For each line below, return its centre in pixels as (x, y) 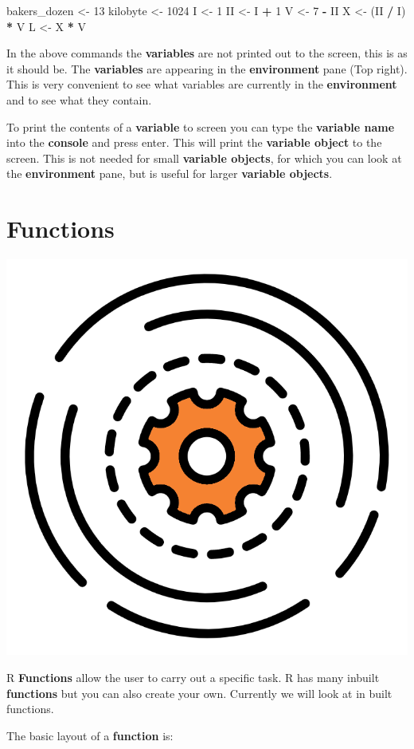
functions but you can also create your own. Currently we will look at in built (199, 693)
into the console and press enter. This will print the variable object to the (194, 142)
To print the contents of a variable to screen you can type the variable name (201, 126)
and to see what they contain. (79, 99)
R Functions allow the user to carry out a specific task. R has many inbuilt (193, 678)
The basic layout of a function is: (90, 735)
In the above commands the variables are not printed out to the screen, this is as (207, 53)
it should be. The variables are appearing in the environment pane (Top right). (207, 68)
